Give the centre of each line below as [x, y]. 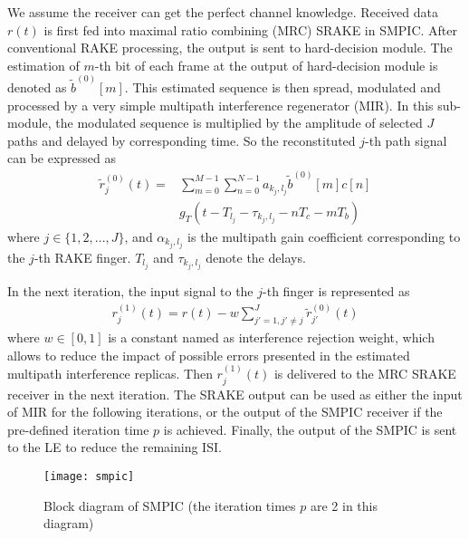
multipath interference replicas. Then [110, 374]
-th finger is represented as [336, 291]
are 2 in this [344, 505]
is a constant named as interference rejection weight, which [271, 337]
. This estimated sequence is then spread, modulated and [282, 87]
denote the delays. [256, 257]
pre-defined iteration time [78, 429]
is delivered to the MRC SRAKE [365, 374]
